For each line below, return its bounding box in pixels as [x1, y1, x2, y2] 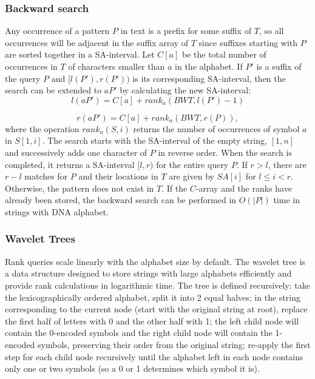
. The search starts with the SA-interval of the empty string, [42, 134, 267, 147]
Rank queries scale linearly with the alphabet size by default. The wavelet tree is [5, 255, 305, 267]
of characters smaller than [68, 60, 165, 72]
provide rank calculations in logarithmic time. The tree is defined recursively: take [5, 278, 310, 291]
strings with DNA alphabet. [5, 205, 109, 218]
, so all [259, 24, 284, 37]
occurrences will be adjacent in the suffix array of [5, 36, 189, 49]
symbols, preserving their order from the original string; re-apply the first [38, 338, 311, 350]
